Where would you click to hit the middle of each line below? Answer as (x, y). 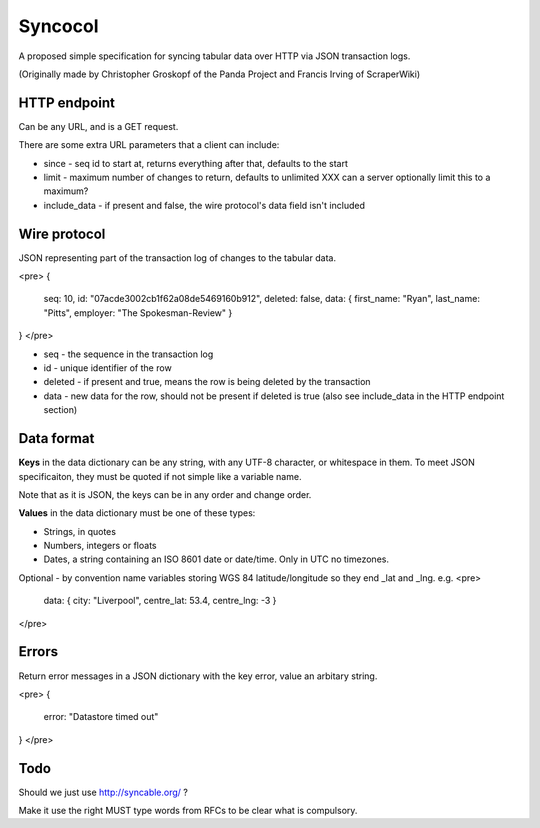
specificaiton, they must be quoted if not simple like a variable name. (160, 476)
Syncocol (58, 26)
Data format (56, 438)
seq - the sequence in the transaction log (128, 354)
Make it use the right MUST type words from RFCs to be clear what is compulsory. (188, 811)
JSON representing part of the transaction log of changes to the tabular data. (177, 257)
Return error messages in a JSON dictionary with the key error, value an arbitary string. (198, 676)
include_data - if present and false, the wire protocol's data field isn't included (204, 205)
